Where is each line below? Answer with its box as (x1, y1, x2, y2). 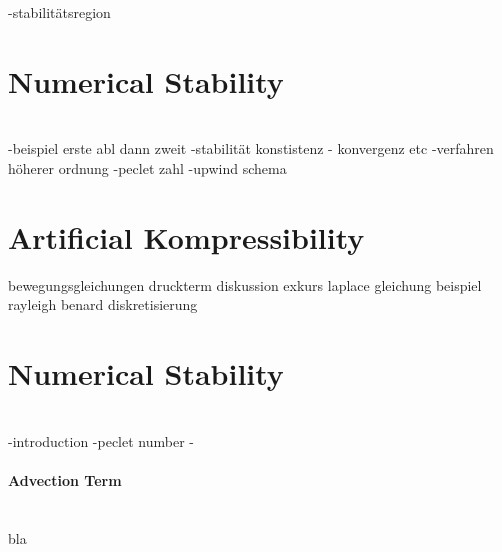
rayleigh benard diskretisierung (8, 294, 198, 315)
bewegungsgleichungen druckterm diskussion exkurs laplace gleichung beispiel (8, 274, 482, 295)
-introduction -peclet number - (8, 430, 194, 451)
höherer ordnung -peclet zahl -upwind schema (8, 157, 287, 178)
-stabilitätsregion (8, 2, 111, 22)
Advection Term (8, 469, 122, 490)
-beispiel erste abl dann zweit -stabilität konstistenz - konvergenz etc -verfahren (8, 138, 494, 159)
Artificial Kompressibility (8, 216, 365, 257)
